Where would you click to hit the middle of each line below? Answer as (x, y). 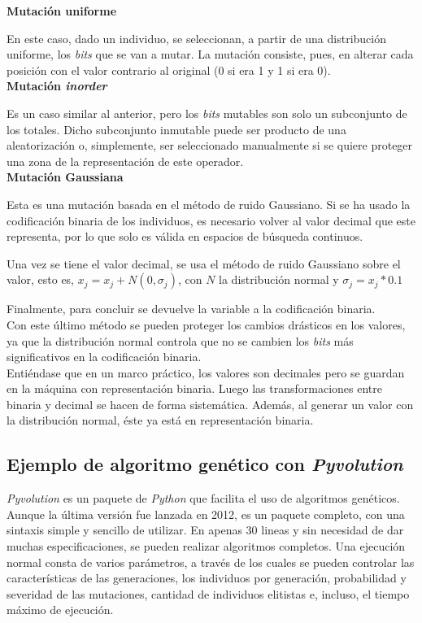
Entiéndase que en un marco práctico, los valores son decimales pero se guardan (206, 372)
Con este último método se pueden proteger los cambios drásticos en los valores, (206, 324)
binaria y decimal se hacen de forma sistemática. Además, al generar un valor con (210, 404)
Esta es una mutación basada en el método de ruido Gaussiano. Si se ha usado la (209, 204)
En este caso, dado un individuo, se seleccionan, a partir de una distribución (197, 38)
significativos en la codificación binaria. (104, 357)
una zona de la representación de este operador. (125, 161)
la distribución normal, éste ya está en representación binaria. (160, 420)
